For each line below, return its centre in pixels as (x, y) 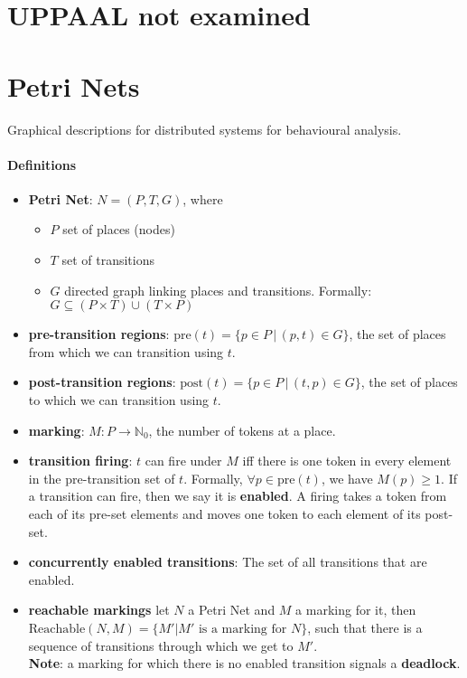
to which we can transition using (119, 400)
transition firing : (80, 461)
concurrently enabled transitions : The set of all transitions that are (228, 562)
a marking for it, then (356, 610)
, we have (347, 478)
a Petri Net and (232, 610)
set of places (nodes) (119, 229)
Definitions (42, 164)
